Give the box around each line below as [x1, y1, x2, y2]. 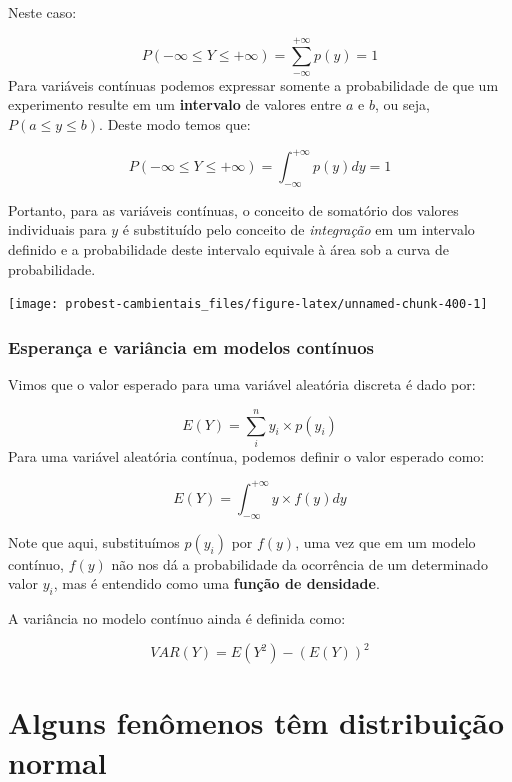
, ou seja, [374, 94, 430, 115]
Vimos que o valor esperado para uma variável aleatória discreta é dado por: [8, 374, 476, 395]
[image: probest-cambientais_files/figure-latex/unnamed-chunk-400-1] [8, 297, 488, 312]
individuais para [8, 219, 107, 240]
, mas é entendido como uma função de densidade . [53, 573, 380, 594]
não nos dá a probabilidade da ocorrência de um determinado [111, 553, 488, 574]
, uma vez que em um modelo [295, 531, 476, 552]
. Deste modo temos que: [99, 113, 251, 134]
